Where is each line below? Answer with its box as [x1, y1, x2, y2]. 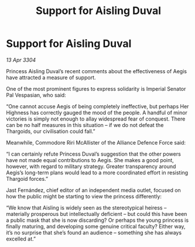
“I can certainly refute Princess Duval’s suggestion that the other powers [6, 150, 182, 157]
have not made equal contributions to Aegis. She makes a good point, [6, 156, 174, 163]
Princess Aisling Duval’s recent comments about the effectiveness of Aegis [6, 67, 187, 74]
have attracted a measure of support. [6, 74, 96, 81]
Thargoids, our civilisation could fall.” [6, 128, 95, 135]
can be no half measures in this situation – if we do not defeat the [6, 121, 164, 128]
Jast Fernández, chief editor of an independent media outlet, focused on [6, 186, 182, 194]
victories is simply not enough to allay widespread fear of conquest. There [6, 115, 186, 122]
